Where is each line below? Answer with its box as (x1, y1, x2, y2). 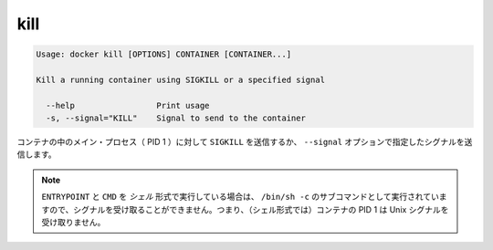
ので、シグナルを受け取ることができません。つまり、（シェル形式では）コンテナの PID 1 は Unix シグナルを (48, 203, 449, 214)
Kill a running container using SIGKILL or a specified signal (36, 74, 326, 85)
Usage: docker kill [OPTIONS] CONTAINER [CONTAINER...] (36, 49, 292, 59)
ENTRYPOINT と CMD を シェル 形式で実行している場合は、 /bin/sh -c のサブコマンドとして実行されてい (41, 192, 440, 203)
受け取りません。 (41, 217, 106, 228)
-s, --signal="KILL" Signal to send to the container (46, 113, 306, 123)
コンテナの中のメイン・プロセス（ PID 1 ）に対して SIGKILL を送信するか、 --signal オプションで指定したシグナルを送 (16, 137, 473, 148)
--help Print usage (46, 100, 210, 110)
